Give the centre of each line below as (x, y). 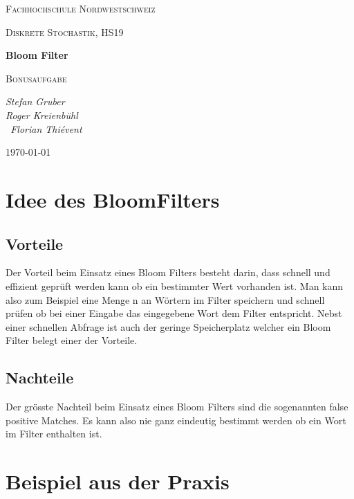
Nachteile (40, 378)
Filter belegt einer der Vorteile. (72, 340)
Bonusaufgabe (36, 78)
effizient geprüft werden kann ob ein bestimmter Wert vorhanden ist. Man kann (175, 285)
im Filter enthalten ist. (54, 434)
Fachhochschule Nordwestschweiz (81, 8)
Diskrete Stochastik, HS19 (65, 31)
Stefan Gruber (35, 101)
